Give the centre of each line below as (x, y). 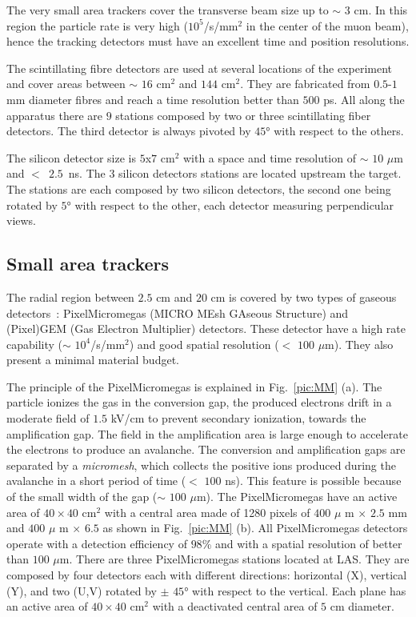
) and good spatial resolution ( (204, 344)
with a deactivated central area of (235, 606)
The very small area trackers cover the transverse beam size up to (168, 10)
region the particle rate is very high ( (97, 25)
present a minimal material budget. (93, 360)
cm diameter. (362, 606)
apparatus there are (54, 115)
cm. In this (381, 10)
